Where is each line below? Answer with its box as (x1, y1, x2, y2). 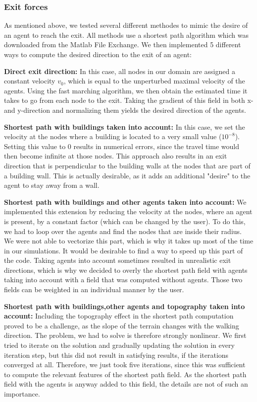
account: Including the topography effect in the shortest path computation (4, 311, 234, 321)
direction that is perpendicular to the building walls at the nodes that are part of (4, 160, 251, 170)
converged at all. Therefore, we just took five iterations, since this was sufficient (4, 359, 246, 370)
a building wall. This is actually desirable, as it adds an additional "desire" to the (4, 170, 251, 180)
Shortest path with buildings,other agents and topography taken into (4, 301, 245, 311)
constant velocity (4, 76, 55, 86)
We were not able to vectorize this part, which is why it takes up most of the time (4, 236, 254, 246)
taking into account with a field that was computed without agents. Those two (4, 274, 243, 285)
